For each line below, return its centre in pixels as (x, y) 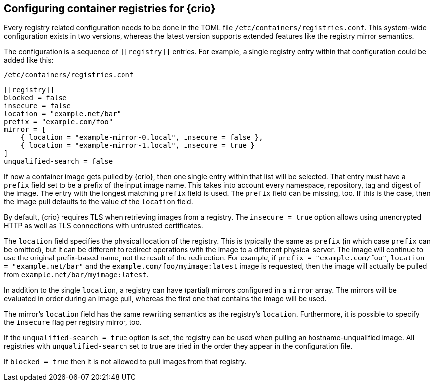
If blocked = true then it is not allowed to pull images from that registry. (125, 362)
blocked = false (35, 98)
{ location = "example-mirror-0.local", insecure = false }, (142, 138)
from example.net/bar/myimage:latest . (76, 275)
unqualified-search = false (59, 161)
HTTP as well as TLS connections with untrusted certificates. (104, 226)
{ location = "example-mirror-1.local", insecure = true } (138, 146)
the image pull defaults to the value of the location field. (99, 202)
